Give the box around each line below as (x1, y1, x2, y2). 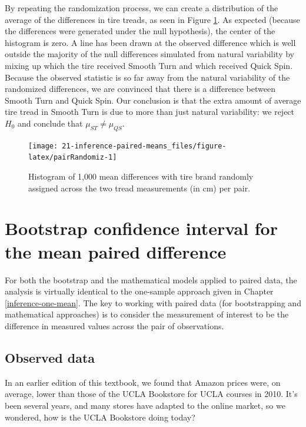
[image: (28, 141, 58, 150)
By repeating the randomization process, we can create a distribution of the (5, 2, 278, 14)
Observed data (5, 348, 95, 366)
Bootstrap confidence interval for (5, 216, 278, 240)
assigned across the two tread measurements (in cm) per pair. (28, 181, 251, 194)
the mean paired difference (5, 239, 227, 263)
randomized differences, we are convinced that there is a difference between (5, 82, 275, 95)
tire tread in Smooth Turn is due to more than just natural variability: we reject (5, 105, 295, 118)
